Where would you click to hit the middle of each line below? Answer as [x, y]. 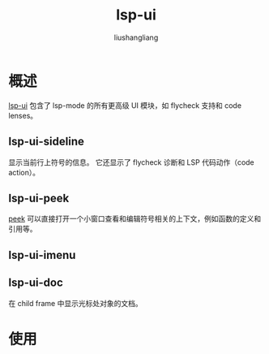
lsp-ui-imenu [42, 255]
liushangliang [136, 37]
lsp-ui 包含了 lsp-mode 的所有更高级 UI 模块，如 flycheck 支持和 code [125, 105]
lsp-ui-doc [36, 283]
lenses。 [23, 115]
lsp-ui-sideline [47, 142]
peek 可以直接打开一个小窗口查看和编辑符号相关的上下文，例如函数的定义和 [135, 219]
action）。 [24, 172]
